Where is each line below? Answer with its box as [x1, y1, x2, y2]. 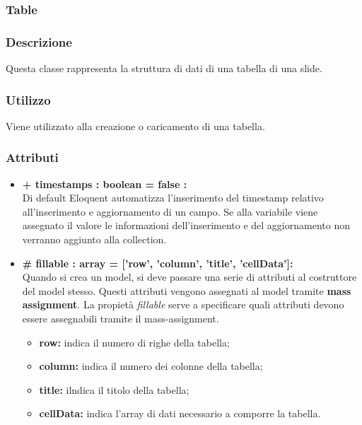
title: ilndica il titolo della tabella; [39, 382, 189, 397]
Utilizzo [6, 91, 51, 108]
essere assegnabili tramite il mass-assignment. [22, 311, 219, 326]
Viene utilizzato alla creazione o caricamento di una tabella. [6, 118, 265, 133]
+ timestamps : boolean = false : [22, 176, 187, 191]
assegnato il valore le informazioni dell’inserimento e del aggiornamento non [22, 218, 350, 233]
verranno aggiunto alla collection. [22, 232, 167, 247]
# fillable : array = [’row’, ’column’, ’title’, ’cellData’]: [22, 255, 293, 270]
